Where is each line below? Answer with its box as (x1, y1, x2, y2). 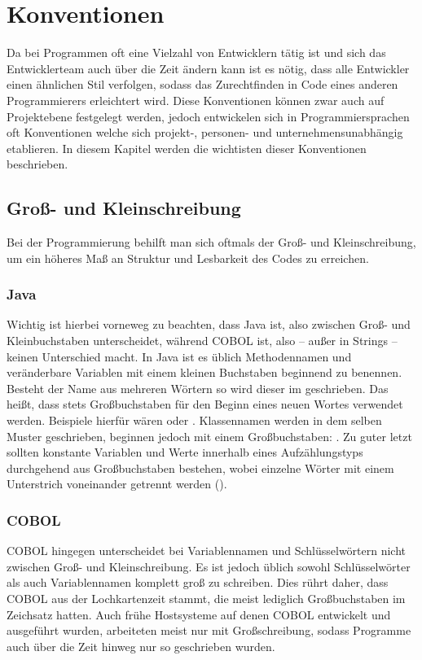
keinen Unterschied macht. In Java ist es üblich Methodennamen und (7, 347, 352, 365)
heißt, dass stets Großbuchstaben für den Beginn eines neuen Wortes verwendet (7, 396, 403, 413)
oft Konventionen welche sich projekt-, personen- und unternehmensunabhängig (7, 124, 403, 141)
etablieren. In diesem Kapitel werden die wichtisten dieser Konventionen (7, 139, 367, 156)
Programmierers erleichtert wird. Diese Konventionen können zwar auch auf (7, 91, 385, 108)
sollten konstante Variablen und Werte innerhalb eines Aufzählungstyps (7, 444, 363, 461)
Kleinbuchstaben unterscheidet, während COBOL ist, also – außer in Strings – (7, 332, 398, 349)
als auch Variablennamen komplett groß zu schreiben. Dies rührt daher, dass (7, 574, 389, 591)
